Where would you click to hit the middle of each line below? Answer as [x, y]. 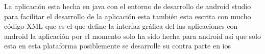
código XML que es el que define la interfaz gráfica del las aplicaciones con [121, 26]
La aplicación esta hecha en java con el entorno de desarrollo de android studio [128, 6]
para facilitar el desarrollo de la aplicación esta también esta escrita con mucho [128, 16]
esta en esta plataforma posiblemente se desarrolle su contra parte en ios [118, 46]
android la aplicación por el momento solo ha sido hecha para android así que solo [132, 36]
